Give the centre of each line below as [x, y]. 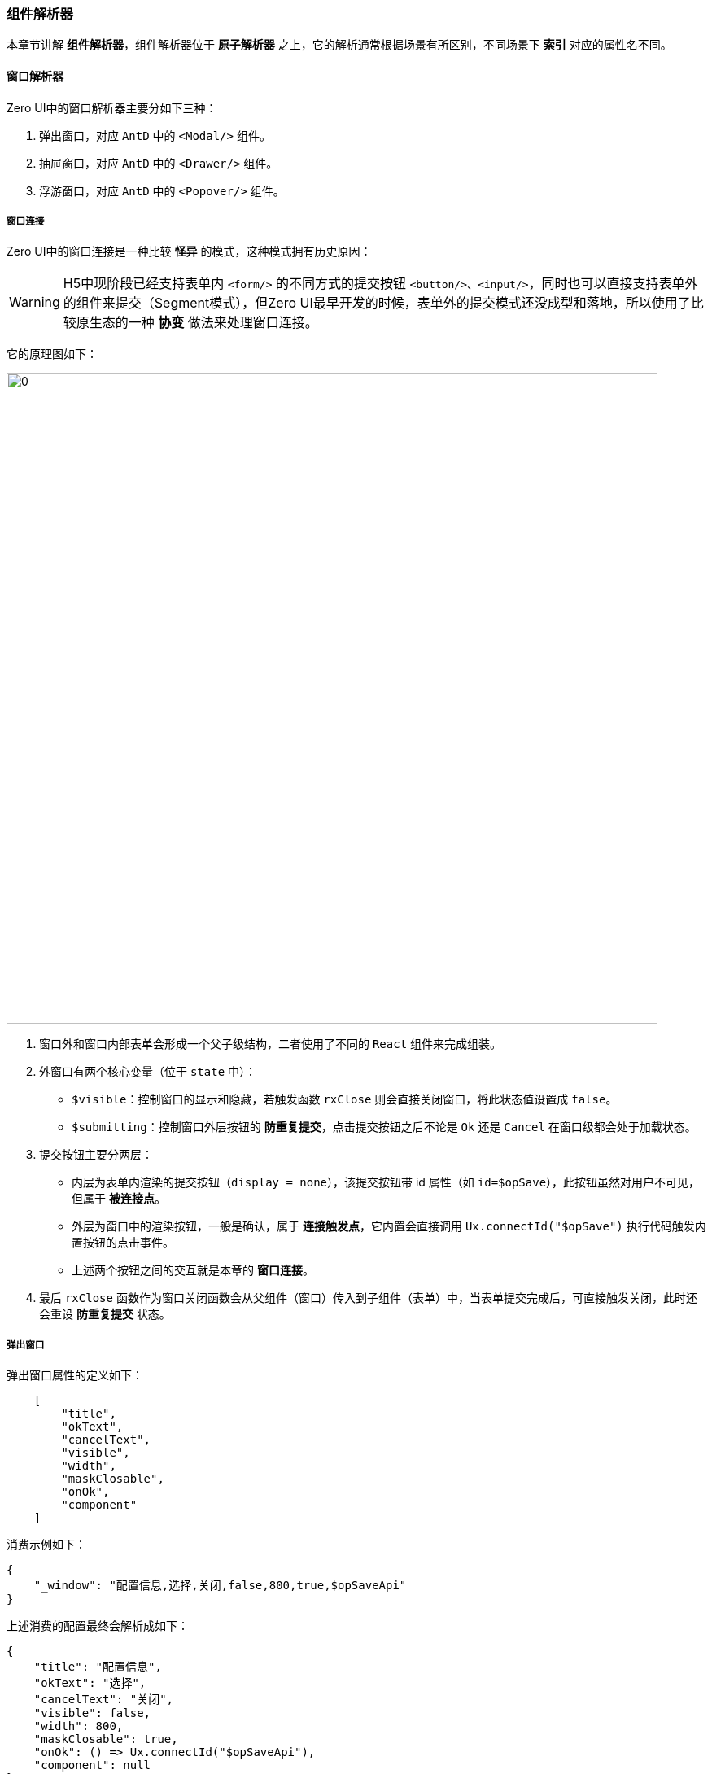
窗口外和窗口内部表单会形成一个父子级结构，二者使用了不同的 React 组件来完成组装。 [271, 1044]
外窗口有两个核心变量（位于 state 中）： [148, 1072]
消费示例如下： [46, 1545]
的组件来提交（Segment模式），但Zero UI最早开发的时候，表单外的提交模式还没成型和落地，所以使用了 [377, 303]
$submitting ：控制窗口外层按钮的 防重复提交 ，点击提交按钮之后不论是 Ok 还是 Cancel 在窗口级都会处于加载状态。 [384, 1127]
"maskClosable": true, [106, 1739]
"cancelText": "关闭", [104, 1700]
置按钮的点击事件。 [123, 1243]
